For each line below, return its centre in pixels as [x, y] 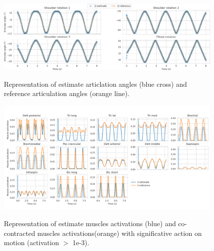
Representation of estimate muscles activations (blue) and [90, 223]
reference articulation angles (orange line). [67, 93]
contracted [20, 233]
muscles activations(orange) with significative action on [119, 233]
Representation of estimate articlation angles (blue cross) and [96, 84]
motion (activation [32, 242]
